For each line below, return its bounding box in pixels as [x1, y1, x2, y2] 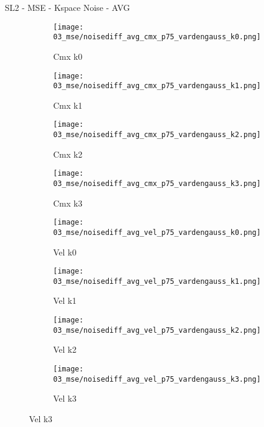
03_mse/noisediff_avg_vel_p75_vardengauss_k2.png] [53, 326, 261, 335]
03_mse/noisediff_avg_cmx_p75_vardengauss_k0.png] [53, 33, 261, 42]
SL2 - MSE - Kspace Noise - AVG [5, 1, 130, 13]
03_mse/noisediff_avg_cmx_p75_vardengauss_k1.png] [53, 82, 261, 91]
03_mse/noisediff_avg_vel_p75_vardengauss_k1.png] [53, 277, 261, 286]
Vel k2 [53, 343, 77, 356]
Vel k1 [53, 294, 77, 307]
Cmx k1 [53, 98, 83, 111]
